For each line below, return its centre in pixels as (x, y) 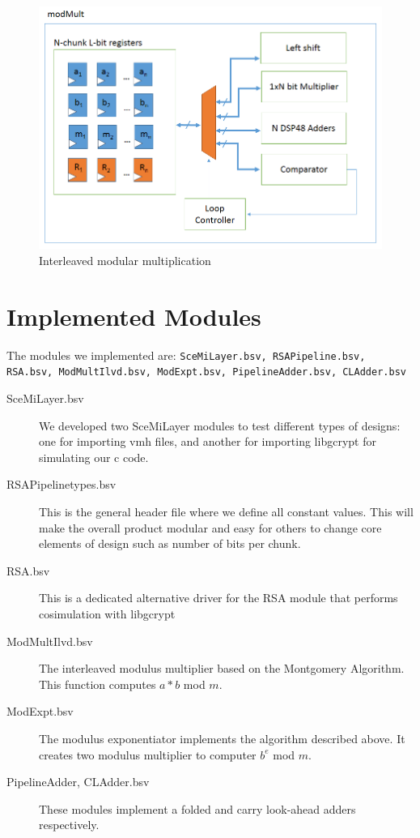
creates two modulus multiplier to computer (148, 754)
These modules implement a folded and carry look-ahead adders (197, 808)
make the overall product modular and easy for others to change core (210, 527)
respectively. (69, 825)
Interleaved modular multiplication (125, 261)
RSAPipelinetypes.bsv (62, 484)
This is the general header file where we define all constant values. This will (226, 512)
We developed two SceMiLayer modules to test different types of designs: (220, 425)
